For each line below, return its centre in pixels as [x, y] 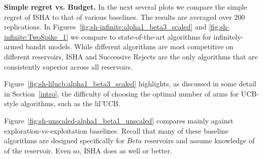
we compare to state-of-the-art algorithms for [141, 36]
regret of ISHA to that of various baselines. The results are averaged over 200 [125, 17]
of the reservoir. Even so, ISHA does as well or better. [88, 150]
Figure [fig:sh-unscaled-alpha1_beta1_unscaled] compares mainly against [119, 120]
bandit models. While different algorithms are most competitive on [129, 46]
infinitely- [228, 36]
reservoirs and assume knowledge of [200, 140]
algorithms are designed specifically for [64, 140]
